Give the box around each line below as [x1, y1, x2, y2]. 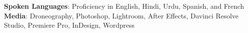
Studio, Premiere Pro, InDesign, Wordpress [4, 20, 135, 30]
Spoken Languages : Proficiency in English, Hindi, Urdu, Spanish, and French [4, 1, 245, 11]
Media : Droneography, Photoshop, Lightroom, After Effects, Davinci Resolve [4, 10, 239, 20]
